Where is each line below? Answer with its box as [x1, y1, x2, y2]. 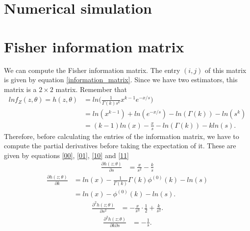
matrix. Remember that [55, 84, 127, 94]
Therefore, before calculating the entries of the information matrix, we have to [4, 131, 239, 141]
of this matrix [205, 65, 247, 75]
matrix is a [4, 84, 37, 94]
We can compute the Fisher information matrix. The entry [4, 65, 180, 75]
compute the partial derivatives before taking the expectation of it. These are [4, 140, 236, 151]
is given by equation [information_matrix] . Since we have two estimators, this [4, 74, 238, 85]
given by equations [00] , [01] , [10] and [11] [4, 150, 129, 160]
